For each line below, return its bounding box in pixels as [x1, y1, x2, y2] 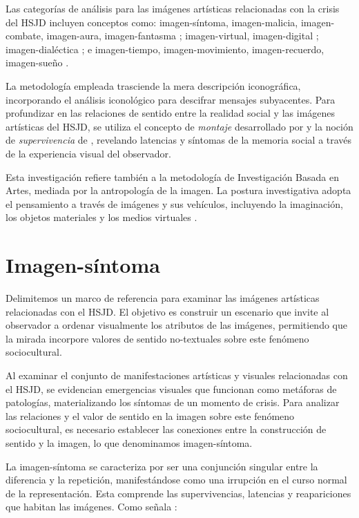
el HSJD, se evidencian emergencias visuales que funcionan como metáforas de [6, 381, 337, 396]
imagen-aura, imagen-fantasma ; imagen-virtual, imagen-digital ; [46, 28, 319, 43]
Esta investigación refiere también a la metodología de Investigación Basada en [6, 169, 339, 184]
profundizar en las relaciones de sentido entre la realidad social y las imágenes [6, 106, 336, 120]
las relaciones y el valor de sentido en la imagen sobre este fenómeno [6, 408, 295, 423]
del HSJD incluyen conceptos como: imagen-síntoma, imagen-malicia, [6, 15, 298, 29]
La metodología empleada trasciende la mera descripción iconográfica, [6, 78, 301, 93]
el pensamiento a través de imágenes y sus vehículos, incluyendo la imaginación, [6, 196, 343, 211]
